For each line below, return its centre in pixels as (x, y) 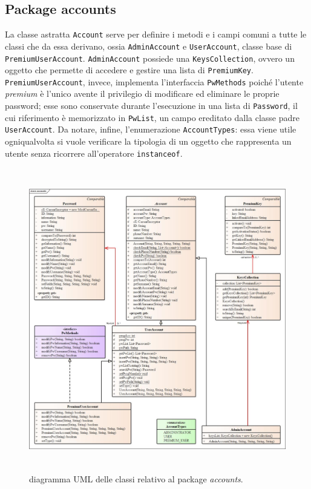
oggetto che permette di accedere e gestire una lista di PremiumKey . (129, 70)
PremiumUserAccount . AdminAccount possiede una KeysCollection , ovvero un (150, 58)
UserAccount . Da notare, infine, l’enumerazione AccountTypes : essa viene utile (151, 129)
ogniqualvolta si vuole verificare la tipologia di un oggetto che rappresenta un (148, 141)
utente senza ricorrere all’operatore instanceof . (94, 153)
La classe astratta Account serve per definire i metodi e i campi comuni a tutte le (156, 34)
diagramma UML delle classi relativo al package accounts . (136, 478)
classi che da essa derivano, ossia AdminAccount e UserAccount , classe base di (149, 46)
